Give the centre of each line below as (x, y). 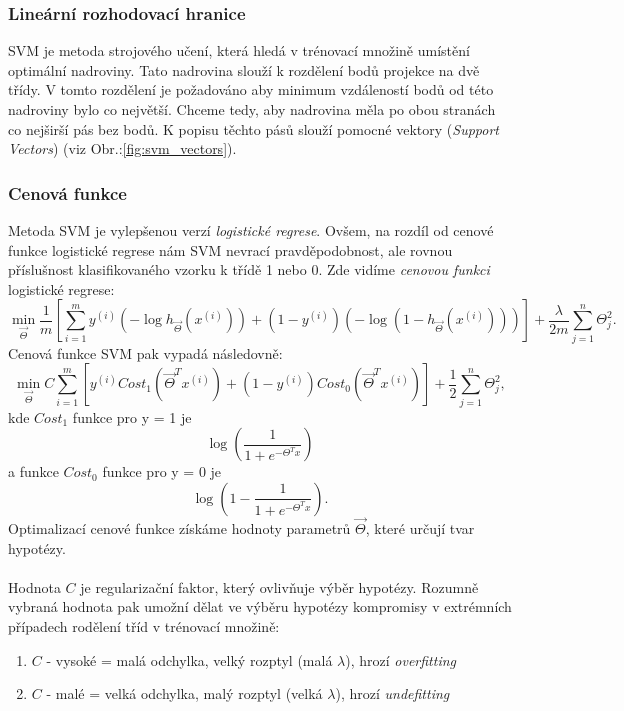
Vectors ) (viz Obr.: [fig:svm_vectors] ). (122, 148)
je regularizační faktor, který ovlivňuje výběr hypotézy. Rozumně (279, 586)
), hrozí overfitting (401, 659)
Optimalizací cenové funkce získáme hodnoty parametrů (179, 528)
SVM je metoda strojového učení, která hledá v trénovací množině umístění (239, 50)
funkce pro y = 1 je (132, 416)
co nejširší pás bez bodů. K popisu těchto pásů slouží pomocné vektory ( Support (253, 128)
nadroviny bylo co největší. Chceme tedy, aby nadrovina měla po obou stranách (252, 109)
